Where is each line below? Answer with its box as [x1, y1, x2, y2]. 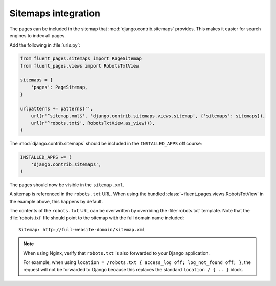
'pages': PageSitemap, [31, 84, 88, 90]
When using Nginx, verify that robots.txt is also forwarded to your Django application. [23, 250, 210, 256]
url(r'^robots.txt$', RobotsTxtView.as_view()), [31, 120, 155, 126]
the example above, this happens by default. [9, 198, 103, 204]
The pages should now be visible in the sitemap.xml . [9, 182, 125, 188]
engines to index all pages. [9, 32, 66, 38]
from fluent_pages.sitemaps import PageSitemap [20, 56, 142, 61]
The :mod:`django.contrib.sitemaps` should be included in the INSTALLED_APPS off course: [9, 141, 202, 147]
